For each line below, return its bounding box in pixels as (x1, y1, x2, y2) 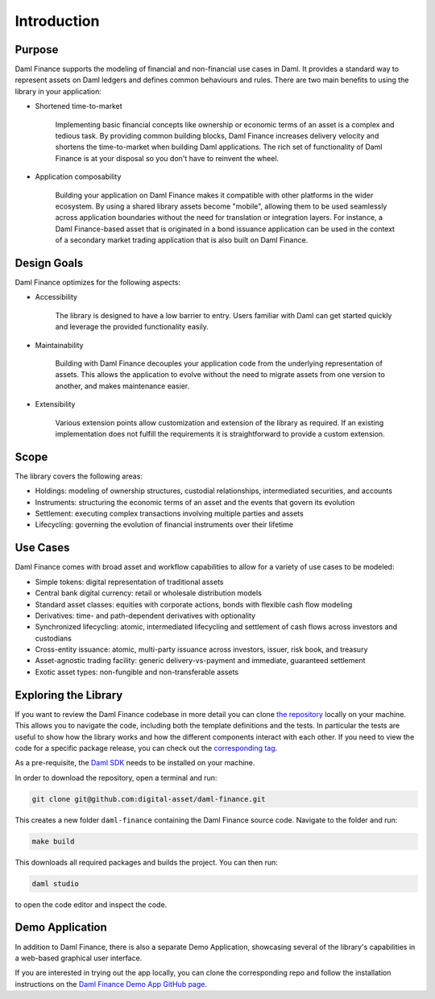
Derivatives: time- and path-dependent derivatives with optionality (35, 611, 256, 620)
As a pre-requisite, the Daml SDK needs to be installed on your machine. (14, 758, 255, 768)
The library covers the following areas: (14, 471, 143, 481)
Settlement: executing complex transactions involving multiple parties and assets (35, 508, 304, 519)
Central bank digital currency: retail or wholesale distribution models (35, 588, 262, 598)
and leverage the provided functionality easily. (55, 322, 209, 332)
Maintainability (35, 340, 84, 350)
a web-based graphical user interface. (14, 953, 143, 963)
